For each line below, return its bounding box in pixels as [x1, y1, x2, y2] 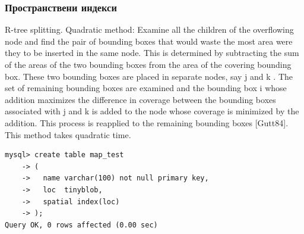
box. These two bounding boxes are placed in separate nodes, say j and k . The [5, 70, 293, 82]
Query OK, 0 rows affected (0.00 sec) [5, 220, 158, 229]
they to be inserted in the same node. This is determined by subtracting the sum [5, 46, 299, 59]
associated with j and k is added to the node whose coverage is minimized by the [5, 105, 299, 117]
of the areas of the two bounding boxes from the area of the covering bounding [5, 58, 292, 70]
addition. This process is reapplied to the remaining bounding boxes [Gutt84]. [5, 116, 289, 129]
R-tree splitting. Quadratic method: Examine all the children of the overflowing [5, 23, 294, 36]
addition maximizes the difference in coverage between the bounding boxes [5, 93, 276, 105]
